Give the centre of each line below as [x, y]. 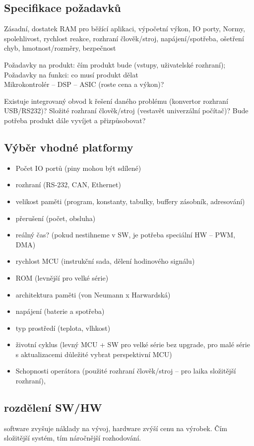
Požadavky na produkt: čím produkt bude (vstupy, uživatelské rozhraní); [115, 64]
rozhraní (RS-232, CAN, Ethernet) [68, 185]
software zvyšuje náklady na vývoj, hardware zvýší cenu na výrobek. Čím [116, 428]
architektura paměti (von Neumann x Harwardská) [93, 294]
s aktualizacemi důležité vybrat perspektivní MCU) [94, 354]
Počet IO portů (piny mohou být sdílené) [78, 168]
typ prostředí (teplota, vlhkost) [63, 328]
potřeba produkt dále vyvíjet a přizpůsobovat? [75, 120]
